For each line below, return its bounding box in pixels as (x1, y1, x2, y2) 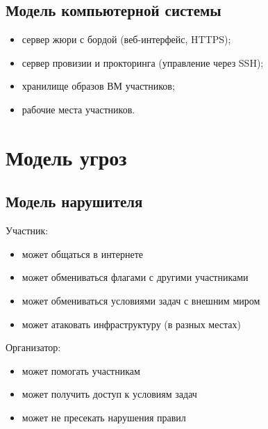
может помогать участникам (22, 363, 140, 378)
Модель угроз (6, 143, 127, 171)
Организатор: (6, 340, 61, 355)
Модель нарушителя (6, 191, 143, 212)
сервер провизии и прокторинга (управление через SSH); (22, 55, 264, 70)
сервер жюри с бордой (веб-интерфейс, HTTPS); (22, 32, 231, 47)
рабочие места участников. (22, 102, 135, 116)
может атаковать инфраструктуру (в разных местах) (22, 316, 241, 331)
